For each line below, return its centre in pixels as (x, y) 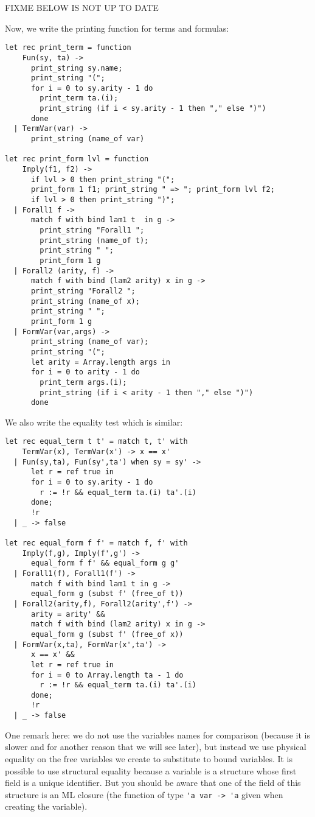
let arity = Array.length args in (101, 362)
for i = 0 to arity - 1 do (85, 372)
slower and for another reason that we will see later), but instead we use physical (156, 747)
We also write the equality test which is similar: (94, 422)
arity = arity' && (68, 614)
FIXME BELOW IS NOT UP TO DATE (82, 7)
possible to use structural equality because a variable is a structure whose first (151, 770)
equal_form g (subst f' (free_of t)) (107, 594)
